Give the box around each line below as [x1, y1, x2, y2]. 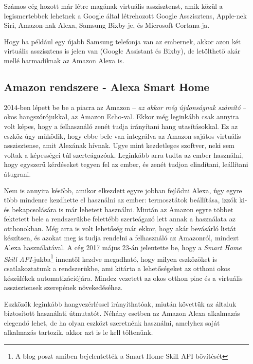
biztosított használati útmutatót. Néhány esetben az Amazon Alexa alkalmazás [4, 308, 240, 318]
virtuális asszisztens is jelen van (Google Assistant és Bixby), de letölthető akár [4, 46, 241, 56]
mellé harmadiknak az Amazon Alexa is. [4, 55, 125, 65]
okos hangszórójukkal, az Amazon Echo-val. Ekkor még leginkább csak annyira [4, 111, 239, 122]
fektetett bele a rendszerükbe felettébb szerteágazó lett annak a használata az [4, 214, 235, 224]
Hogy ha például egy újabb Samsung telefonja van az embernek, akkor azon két [4, 36, 241, 46]
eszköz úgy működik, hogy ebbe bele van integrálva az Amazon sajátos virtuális [4, 130, 241, 141]
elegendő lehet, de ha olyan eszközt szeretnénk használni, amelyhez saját [4, 317, 220, 328]
